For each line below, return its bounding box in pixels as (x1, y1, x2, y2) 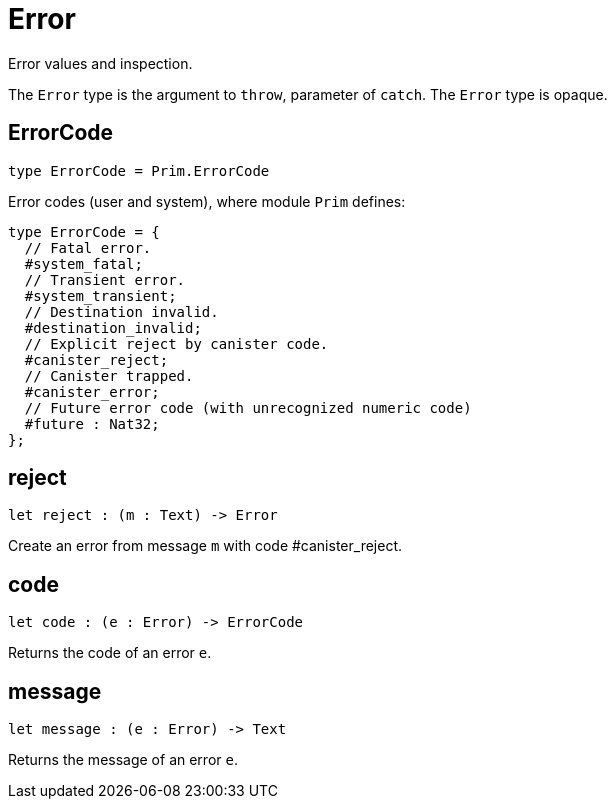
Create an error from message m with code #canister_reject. (8, 537, 402, 555)
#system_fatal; (24, 255, 143, 272)
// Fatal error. (24, 239, 152, 256)
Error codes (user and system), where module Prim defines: (8, 192, 406, 210)
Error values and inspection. (8, 54, 193, 72)
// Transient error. (24, 271, 186, 288)
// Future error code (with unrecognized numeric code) (24, 399, 472, 416)
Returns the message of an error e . (8, 751, 238, 769)
